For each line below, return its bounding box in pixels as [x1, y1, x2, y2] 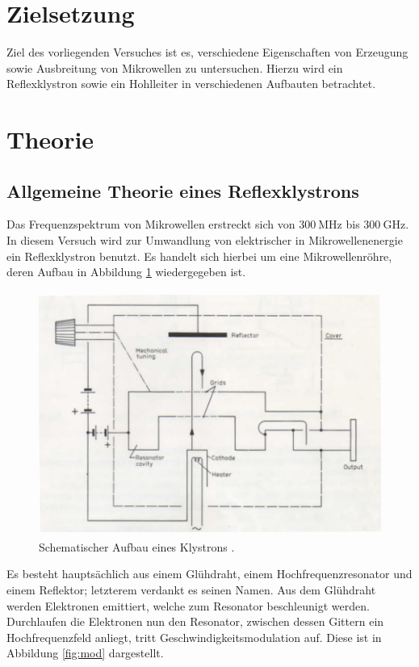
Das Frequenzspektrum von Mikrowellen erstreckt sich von [6, 216, 295, 233]
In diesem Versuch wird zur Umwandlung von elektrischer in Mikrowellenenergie [6, 232, 403, 249]
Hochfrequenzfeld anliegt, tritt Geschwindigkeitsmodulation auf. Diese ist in [6, 628, 382, 645]
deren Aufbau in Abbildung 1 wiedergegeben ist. [6, 263, 246, 280]
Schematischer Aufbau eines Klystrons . [39, 538, 235, 555]
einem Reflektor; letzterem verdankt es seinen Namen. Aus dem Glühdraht [6, 581, 376, 598]
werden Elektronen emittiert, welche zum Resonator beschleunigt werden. [6, 597, 370, 614]
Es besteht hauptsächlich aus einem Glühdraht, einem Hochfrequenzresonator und [6, 565, 413, 582]
